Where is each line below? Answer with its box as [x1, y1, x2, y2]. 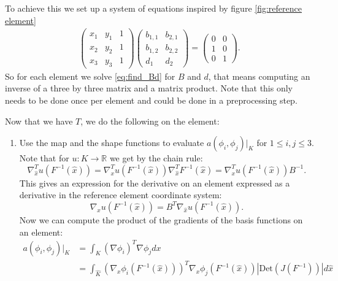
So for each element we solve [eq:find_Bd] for [5, 69, 175, 82]
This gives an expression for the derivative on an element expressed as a [19, 176, 290, 189]
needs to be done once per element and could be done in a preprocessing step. [5, 93, 298, 106]
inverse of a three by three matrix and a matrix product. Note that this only [5, 82, 293, 94]
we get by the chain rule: [109, 152, 203, 164]
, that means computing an [208, 69, 310, 82]
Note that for [19, 152, 69, 164]
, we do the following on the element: [80, 114, 220, 127]
